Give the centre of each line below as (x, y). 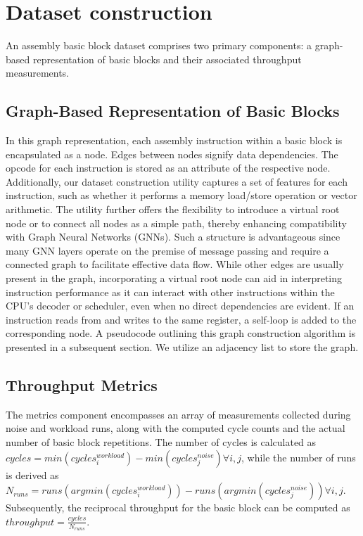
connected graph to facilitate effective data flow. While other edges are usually (175, 264)
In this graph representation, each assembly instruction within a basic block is (174, 140)
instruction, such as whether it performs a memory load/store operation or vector (181, 195)
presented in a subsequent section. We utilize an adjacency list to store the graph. (182, 347)
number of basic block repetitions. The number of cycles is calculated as (161, 442)
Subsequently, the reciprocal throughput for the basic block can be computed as (178, 508)
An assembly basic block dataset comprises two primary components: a (159, 45)
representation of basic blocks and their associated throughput (167, 59)
